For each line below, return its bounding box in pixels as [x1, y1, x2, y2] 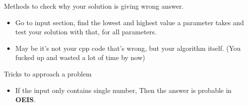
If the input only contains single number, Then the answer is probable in [15, 85, 232, 95]
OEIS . [15, 94, 36, 105]
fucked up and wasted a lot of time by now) [15, 52, 146, 62]
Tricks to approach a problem [4, 68, 92, 78]
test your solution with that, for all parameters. [15, 27, 157, 37]
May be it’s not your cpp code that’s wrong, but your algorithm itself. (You [15, 43, 241, 53]
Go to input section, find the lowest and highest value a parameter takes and [15, 17, 244, 27]
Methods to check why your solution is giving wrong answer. [4, 1, 184, 11]
